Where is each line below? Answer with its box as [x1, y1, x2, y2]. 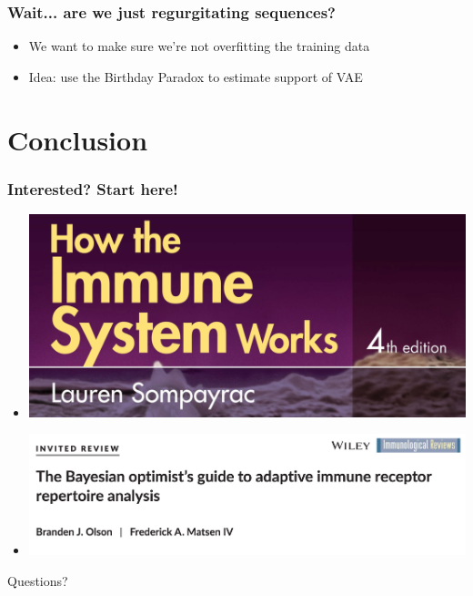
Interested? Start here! [7, 177, 178, 200]
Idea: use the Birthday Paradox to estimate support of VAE [28, 67, 363, 86]
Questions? [7, 570, 68, 590]
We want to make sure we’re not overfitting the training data [28, 36, 370, 56]
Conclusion [7, 120, 148, 158]
